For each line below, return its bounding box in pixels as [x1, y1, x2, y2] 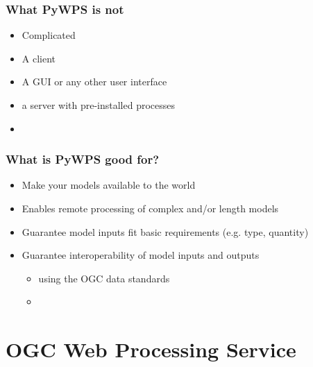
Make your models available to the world [22, 178, 196, 192]
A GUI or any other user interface [22, 74, 167, 89]
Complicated [22, 28, 76, 42]
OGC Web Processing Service [6, 335, 296, 364]
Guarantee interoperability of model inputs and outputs [22, 248, 260, 262]
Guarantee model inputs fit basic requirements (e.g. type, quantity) [22, 224, 309, 239]
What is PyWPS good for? [6, 151, 160, 168]
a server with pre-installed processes [22, 98, 176, 112]
